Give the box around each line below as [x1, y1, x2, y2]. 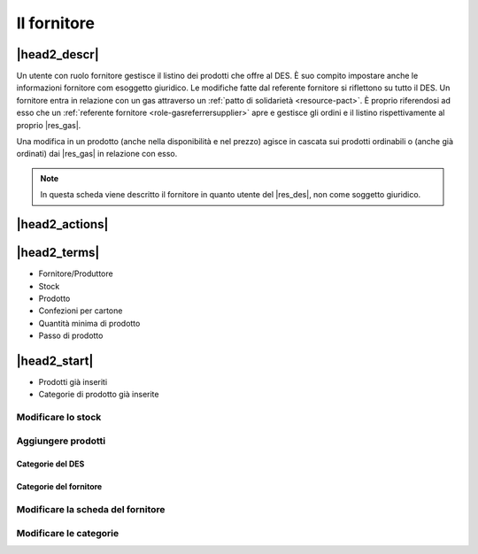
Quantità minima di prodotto [38, 318, 141, 328]
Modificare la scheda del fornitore [16, 504, 166, 516]
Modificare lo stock [16, 412, 102, 424]
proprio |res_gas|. [16, 119, 81, 130]
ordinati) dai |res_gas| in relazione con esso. [16, 149, 178, 159]
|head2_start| [16, 353, 94, 368]
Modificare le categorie [16, 527, 119, 539]
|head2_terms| [16, 245, 100, 260]
